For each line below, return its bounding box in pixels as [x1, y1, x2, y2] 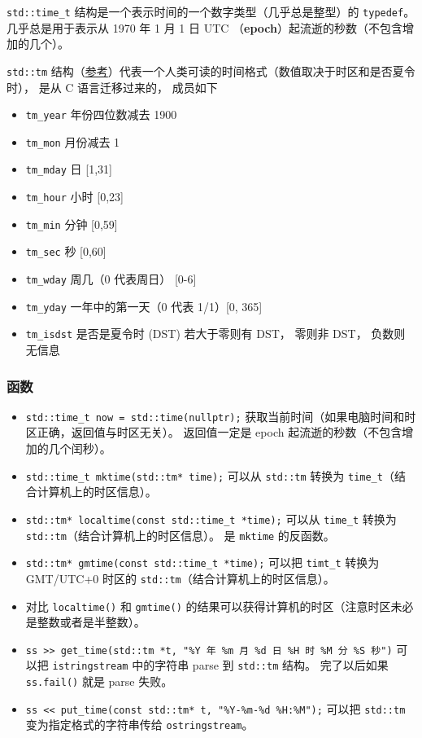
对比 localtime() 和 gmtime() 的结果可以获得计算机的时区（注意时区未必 [25, 597, 414, 614]
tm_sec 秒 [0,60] [25, 243, 107, 260]
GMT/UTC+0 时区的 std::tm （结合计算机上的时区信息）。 [25, 569, 335, 586]
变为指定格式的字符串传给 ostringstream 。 [25, 716, 254, 733]
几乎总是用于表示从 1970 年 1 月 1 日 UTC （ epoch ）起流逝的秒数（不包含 [7, 19, 402, 36]
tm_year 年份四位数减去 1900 [25, 106, 177, 123]
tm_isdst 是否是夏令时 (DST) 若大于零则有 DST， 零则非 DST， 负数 [25, 325, 394, 342]
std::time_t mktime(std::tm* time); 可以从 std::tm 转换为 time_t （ [25, 467, 394, 484]
